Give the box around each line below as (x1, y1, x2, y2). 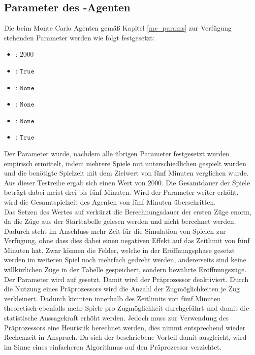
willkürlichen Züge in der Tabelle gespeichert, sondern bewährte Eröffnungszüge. (4, 264, 247, 275)
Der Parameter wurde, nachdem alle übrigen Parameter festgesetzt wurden (4, 148, 229, 158)
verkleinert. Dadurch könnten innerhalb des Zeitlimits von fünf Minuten (4, 293, 221, 303)
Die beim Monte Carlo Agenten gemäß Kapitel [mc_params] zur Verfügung (4, 23, 232, 33)
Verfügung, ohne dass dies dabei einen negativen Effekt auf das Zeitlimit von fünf (4, 235, 250, 246)
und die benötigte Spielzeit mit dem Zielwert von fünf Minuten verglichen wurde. (4, 168, 249, 178)
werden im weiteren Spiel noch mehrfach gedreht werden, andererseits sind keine (4, 254, 247, 265)
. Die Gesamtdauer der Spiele (161, 177, 250, 187)
